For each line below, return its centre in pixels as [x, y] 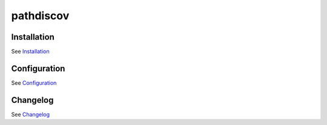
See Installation [30, 52]
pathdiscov [40, 16]
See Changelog [31, 114]
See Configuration [34, 83]
